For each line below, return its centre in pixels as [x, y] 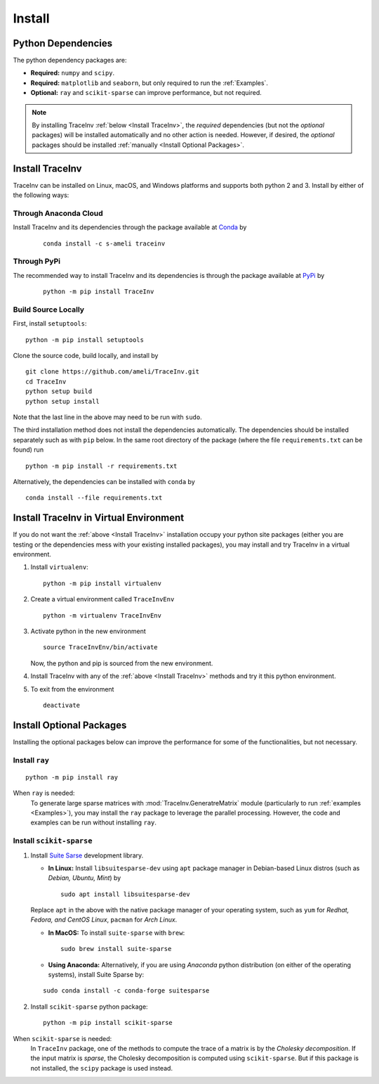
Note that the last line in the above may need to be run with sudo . [108, 417]
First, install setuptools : [50, 324]
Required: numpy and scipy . [73, 73]
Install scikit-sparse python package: [89, 1007]
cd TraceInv [46, 381]
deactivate [62, 705]
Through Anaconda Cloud [58, 213]
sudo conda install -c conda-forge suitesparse [126, 991]
